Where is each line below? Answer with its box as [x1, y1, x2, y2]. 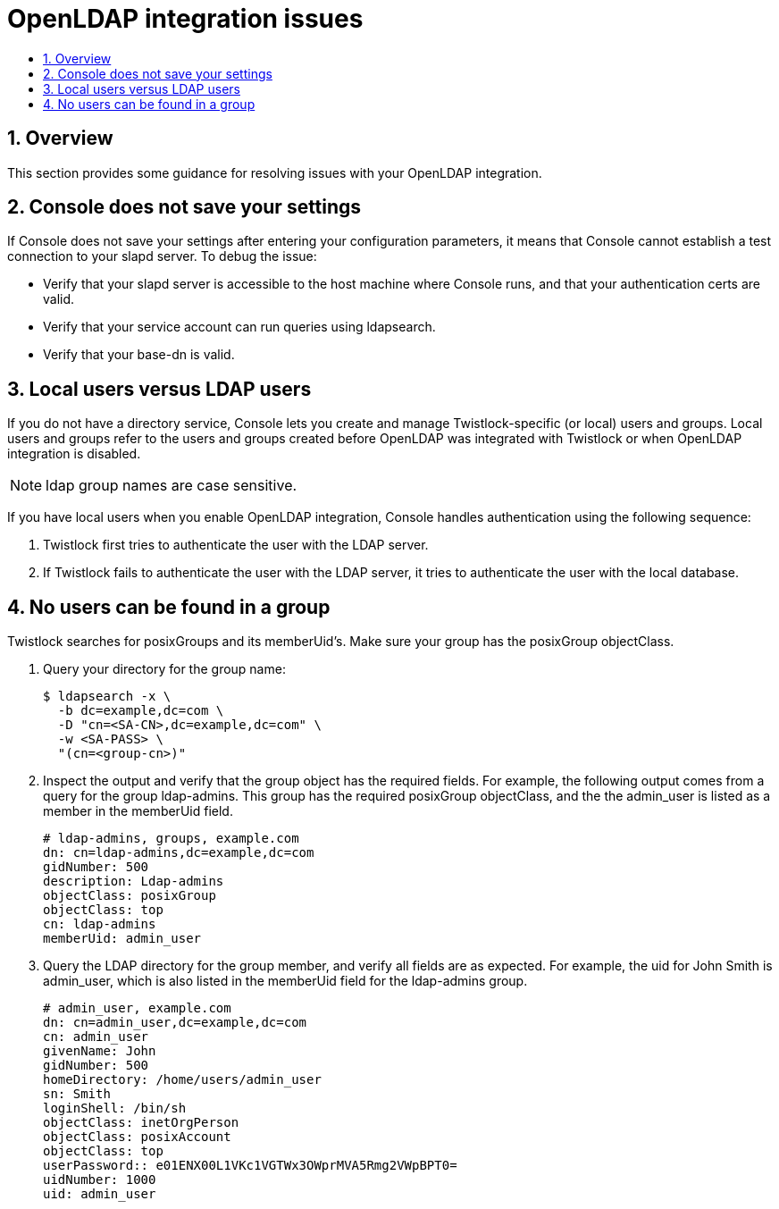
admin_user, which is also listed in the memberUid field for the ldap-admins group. [43, 973, 528, 989]
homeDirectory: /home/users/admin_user [43, 1072, 322, 1087]
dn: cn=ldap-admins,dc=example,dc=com [43, 845, 314, 861]
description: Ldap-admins [43, 874, 224, 889]
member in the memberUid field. [43, 803, 233, 819]
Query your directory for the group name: [43, 661, 286, 677]
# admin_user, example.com [43, 1001, 231, 1016]
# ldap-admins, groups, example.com [43, 831, 299, 846]
